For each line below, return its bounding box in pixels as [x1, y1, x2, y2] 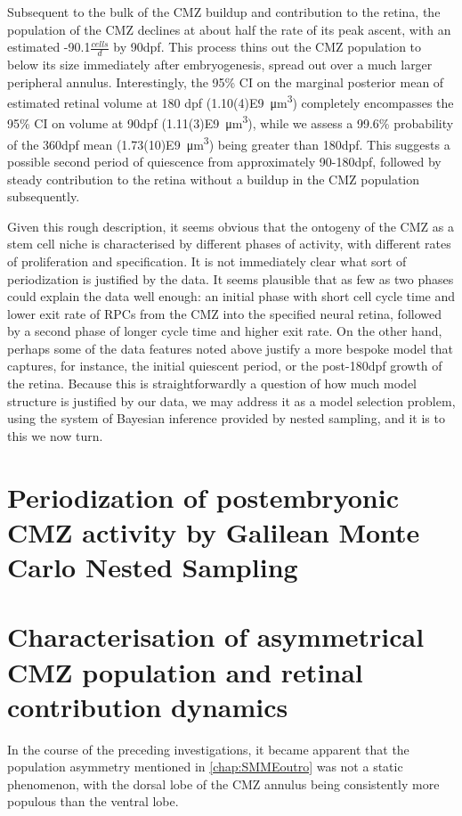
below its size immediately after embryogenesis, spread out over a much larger [7, 55, 433, 74]
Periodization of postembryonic [7, 478, 399, 515]
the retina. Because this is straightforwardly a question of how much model [7, 374, 417, 393]
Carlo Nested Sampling [7, 549, 298, 585]
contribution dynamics [7, 688, 288, 724]
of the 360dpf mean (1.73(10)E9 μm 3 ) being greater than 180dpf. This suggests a [7, 132, 450, 153]
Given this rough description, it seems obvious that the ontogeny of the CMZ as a [7, 216, 454, 235]
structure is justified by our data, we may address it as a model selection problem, [7, 391, 456, 410]
